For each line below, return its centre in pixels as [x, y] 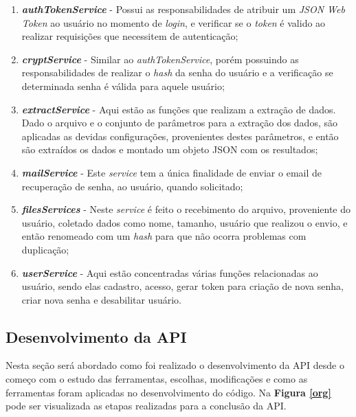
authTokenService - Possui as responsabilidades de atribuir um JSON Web [183, 9]
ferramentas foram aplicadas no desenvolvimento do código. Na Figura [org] [168, 392]
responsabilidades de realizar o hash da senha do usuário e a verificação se [177, 72]
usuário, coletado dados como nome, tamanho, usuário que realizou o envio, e [185, 222]
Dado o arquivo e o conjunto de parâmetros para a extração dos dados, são [179, 123]
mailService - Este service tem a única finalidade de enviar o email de [172, 172]
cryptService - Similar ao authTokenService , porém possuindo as [160, 59]
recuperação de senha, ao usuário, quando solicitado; [132, 186]
